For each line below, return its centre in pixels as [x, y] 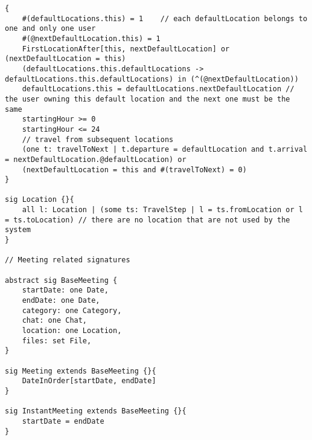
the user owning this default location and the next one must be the [148, 99]
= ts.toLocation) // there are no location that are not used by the [148, 220]
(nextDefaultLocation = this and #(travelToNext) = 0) [134, 170]
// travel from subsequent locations [98, 139]
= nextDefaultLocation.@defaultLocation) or [96, 159]
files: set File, [57, 341]
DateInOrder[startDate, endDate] [89, 381]
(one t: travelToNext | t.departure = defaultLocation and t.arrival [165, 150]
